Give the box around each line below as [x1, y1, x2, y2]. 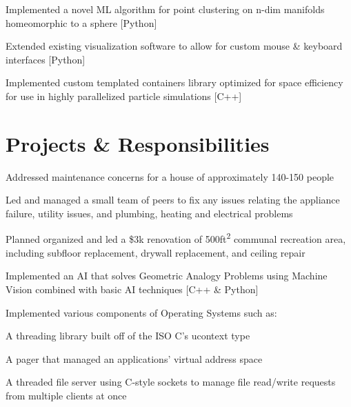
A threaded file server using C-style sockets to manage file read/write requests [6, 375, 336, 389]
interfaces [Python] [6, 52, 86, 66]
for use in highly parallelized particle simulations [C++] [6, 88, 242, 103]
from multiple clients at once [6, 388, 127, 402]
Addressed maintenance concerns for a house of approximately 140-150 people [6, 169, 334, 183]
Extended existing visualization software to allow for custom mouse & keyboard [6, 39, 343, 53]
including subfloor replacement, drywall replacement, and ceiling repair [6, 245, 305, 259]
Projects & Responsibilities [6, 129, 270, 157]
